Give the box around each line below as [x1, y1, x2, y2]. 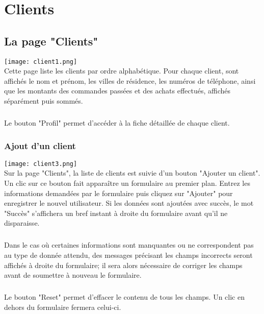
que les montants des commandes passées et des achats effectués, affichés [4, 85, 231, 96]
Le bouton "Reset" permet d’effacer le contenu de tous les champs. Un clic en [4, 292, 245, 302]
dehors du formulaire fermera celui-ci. [4, 301, 121, 312]
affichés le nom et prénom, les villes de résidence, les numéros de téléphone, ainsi [4, 75, 256, 86]
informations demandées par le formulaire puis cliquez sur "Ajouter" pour [4, 187, 233, 198]
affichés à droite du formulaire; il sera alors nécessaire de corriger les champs [4, 259, 243, 270]
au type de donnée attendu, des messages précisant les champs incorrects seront [4, 249, 253, 260]
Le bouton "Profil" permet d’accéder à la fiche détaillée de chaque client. [4, 117, 230, 128]
